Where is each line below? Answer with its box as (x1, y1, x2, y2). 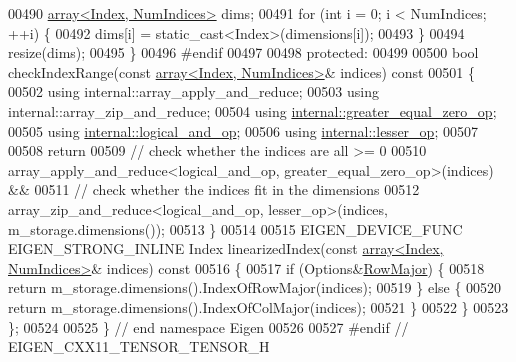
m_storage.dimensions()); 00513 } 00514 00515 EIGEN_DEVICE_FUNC (8, 218, 463, 239)
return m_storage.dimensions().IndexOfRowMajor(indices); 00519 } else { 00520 (8, 277, 502, 298)
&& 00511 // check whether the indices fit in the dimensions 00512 (8, 179, 420, 200)
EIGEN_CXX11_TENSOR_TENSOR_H (8, 336, 270, 357)
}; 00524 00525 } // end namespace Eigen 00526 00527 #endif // (8, 316, 409, 337)
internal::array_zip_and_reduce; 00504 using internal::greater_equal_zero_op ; (8, 100, 497, 121)
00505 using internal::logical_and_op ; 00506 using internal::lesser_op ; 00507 (8, 120, 478, 141)
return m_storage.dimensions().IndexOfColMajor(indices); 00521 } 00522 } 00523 (8, 296, 509, 317)
